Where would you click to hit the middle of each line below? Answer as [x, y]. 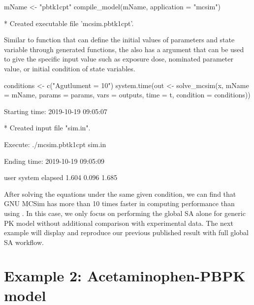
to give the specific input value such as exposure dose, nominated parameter [119, 59]
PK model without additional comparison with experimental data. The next [119, 223]
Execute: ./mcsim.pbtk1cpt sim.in [55, 144]
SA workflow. [24, 242]
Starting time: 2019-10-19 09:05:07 [56, 111]
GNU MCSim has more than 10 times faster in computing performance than [119, 203]
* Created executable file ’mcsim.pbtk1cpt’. [69, 23]
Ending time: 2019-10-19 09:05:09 [54, 161]
